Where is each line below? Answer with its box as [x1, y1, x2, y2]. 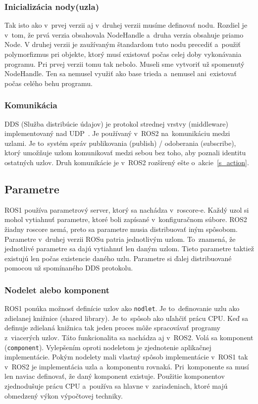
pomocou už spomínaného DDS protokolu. [4, 263, 133, 273]
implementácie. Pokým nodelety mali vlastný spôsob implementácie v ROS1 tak [4, 352, 248, 362]
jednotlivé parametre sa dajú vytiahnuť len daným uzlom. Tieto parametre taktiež [4, 243, 254, 254]
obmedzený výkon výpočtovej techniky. [4, 390, 123, 401]
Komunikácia [4, 99, 57, 111]
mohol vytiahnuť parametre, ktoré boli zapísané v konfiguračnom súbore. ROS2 [4, 214, 247, 224]
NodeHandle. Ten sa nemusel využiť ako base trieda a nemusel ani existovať [4, 68, 237, 79]
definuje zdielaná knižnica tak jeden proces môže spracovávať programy [4, 322, 220, 333]
